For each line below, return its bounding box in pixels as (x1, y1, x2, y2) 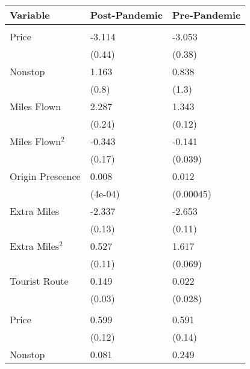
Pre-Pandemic (172, 8, 241, 22)
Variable (10, 8, 50, 22)
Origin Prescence (10, 169, 81, 183)
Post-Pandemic (90, 8, 163, 22)
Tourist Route (10, 274, 69, 288)
